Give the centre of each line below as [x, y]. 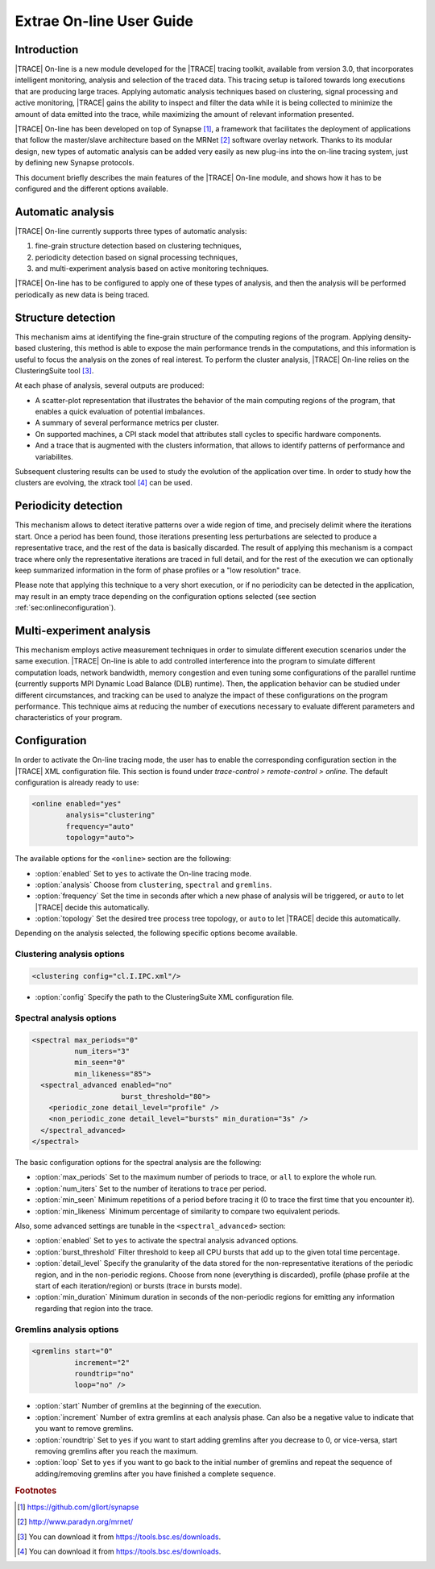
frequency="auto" [100, 826]
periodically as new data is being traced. [82, 294]
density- [398, 337]
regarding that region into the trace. [94, 1308]
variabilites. [54, 456]
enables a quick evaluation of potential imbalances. [120, 412]
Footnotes [36, 1490]
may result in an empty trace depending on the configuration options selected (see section [166, 596]
